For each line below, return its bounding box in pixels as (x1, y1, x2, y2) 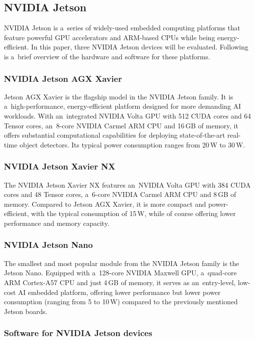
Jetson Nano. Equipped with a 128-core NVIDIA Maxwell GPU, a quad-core (4, 267, 237, 278)
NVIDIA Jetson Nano (4, 239, 93, 251)
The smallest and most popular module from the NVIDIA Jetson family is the (4, 258, 239, 268)
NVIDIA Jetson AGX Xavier (4, 72, 122, 84)
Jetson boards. (4, 306, 48, 316)
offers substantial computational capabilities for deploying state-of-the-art (4, 130, 225, 140)
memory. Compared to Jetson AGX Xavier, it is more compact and (4, 198, 206, 209)
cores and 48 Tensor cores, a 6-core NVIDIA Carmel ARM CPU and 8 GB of (4, 189, 236, 199)
